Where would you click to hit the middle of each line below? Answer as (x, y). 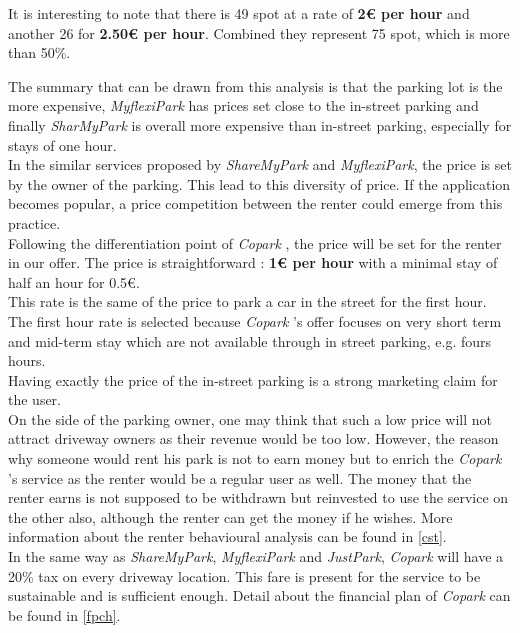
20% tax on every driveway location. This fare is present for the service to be (244, 575)
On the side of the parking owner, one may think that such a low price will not (250, 418)
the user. (35, 399)
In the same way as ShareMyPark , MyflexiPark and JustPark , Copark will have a (256, 556)
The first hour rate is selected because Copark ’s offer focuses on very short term (255, 320)
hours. (27, 360)
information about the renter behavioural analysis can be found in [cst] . (227, 536)
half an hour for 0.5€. (74, 281)
